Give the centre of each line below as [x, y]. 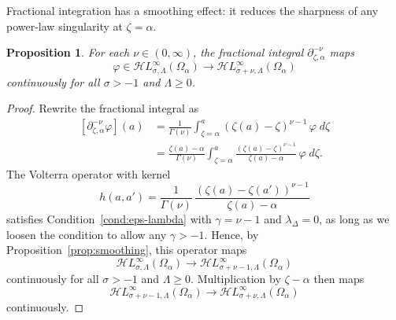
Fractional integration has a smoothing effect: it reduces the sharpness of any [192, 10]
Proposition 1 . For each [68, 52]
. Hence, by [231, 234]
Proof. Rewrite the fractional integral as [103, 108]
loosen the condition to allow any [87, 234]
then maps [339, 278]
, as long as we [354, 218]
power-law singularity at [65, 26]
